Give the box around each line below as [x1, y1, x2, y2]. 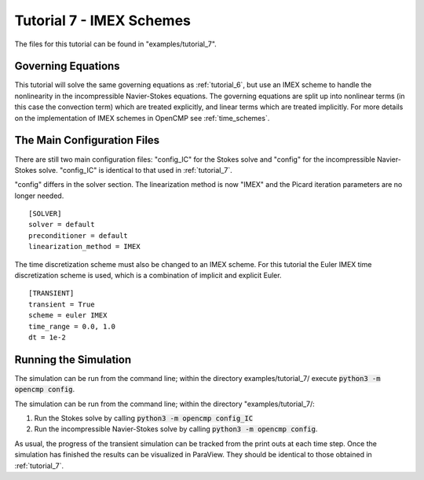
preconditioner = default [28, 231, 129, 240]
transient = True [28, 299, 95, 309]
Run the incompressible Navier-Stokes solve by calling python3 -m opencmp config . [34, 424, 318, 434]
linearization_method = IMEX [28, 242, 141, 251]
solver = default [28, 220, 95, 229]
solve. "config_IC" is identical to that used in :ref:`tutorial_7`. [38, 165, 233, 174]
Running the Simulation [14, 353, 132, 366]
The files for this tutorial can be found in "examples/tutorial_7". [14, 39, 217, 49]
